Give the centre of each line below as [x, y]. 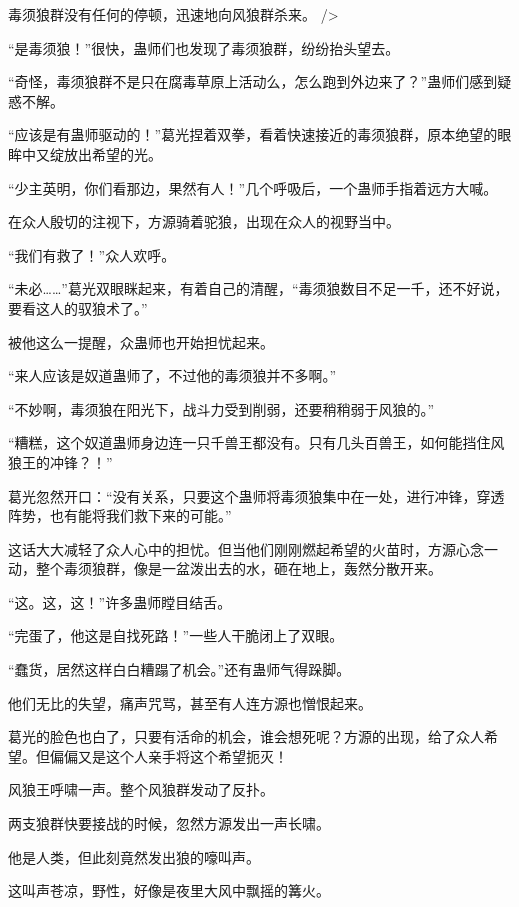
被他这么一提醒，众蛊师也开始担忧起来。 [141, 341]
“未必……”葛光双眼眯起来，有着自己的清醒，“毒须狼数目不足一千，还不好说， [258, 288]
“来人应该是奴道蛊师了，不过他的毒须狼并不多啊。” [172, 375]
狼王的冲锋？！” [60, 461]
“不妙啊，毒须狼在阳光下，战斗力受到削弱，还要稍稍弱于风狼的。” [221, 408]
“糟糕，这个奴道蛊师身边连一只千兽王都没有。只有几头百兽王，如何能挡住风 [256, 442]
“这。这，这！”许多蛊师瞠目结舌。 [120, 601]
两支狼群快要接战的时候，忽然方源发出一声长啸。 [169, 823]
